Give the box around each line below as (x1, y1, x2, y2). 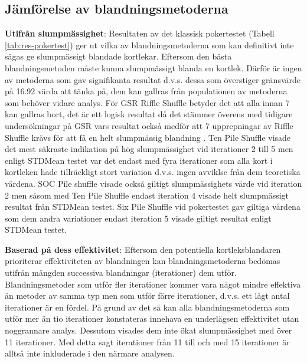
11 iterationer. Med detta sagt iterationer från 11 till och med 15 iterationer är (5, 335, 290, 348)
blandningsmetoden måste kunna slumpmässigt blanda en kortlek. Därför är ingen (5, 61, 302, 74)
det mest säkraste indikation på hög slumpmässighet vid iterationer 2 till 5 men (5, 143, 293, 155)
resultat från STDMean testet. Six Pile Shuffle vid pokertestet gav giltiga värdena (5, 200, 301, 213)
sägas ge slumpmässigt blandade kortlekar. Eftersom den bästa (5, 50, 232, 62)
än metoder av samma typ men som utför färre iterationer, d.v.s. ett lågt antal (5, 289, 290, 302)
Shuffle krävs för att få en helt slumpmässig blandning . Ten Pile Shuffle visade (5, 131, 291, 143)
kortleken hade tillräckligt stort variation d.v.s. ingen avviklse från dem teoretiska (5, 166, 301, 178)
